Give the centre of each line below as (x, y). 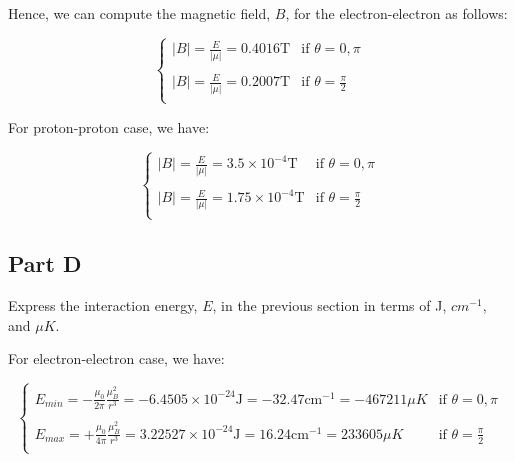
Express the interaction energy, (103, 304)
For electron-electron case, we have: (116, 358)
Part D (45, 263)
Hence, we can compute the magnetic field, (139, 13)
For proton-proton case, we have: (109, 126)
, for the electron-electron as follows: (396, 13)
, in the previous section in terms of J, (329, 304)
